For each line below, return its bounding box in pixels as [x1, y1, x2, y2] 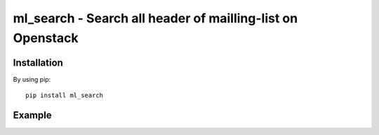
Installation [13, 57, 63, 69]
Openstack [13, 30, 79, 45]
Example [13, 109, 52, 122]
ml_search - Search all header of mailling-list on [13, 10, 298, 26]
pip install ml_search [25, 92, 104, 99]
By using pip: [13, 75, 51, 83]
